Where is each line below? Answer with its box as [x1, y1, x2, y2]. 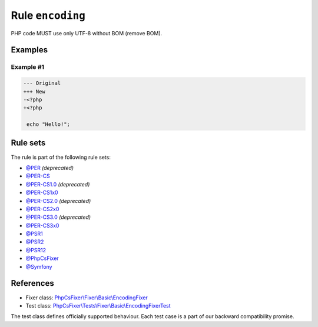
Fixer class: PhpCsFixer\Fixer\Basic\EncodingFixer [25, 294, 148, 301]
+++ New [23, 88, 45, 95]
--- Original [23, 80, 61, 86]
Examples [11, 45, 48, 55]
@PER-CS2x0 [25, 205, 59, 212]
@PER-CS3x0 [25, 222, 59, 229]
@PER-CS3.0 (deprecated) [25, 213, 91, 221]
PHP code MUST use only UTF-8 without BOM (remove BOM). [11, 29, 163, 36]
